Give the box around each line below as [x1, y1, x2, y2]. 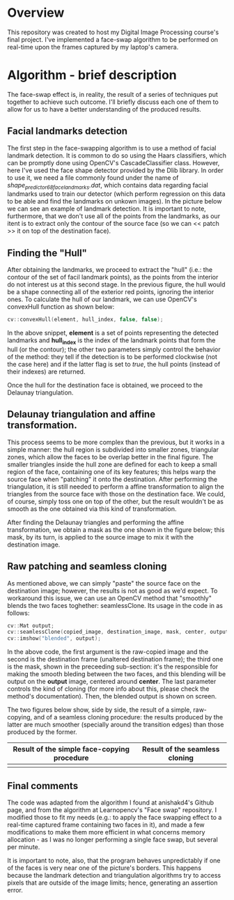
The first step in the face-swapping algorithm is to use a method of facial [7, 144, 217, 152]
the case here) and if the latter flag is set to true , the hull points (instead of [7, 360, 221, 368]
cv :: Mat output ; [7, 622, 54, 629]
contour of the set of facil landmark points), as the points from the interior [7, 273, 219, 282]
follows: [7, 609, 30, 617]
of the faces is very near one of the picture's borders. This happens [7, 864, 202, 872]
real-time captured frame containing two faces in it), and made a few [7, 821, 205, 829]
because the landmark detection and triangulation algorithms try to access [7, 871, 221, 880]
